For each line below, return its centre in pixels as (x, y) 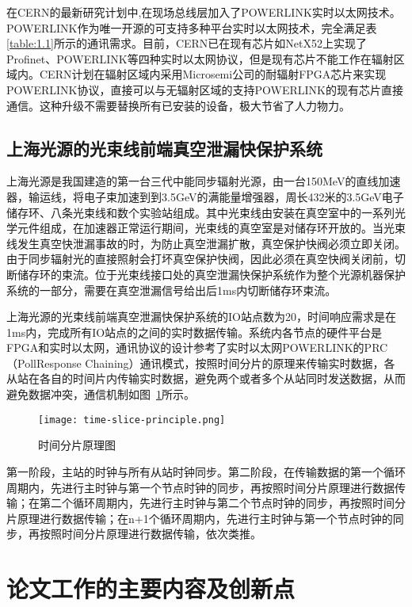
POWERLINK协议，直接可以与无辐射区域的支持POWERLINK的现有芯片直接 (205, 89)
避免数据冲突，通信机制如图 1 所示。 (101, 394)
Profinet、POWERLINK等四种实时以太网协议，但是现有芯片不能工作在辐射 (200, 58)
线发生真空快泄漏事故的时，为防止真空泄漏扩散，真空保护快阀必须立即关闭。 (206, 243)
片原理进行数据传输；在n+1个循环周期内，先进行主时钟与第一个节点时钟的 (200, 518)
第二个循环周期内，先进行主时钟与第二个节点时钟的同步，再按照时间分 (222, 503)
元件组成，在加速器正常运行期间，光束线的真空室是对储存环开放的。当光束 (211, 228)
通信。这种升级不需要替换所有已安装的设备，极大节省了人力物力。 (178, 105)
